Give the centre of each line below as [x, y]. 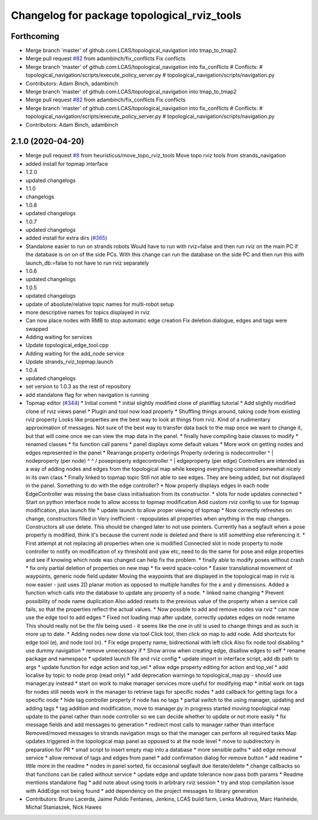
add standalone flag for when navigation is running [87, 394]
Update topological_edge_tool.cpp [67, 345]
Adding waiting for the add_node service [75, 353]
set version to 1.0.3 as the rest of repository [78, 387]
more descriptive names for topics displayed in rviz [88, 312]
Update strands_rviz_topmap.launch [69, 362]
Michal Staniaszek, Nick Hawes [64, 807]
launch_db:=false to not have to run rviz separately [87, 263]
